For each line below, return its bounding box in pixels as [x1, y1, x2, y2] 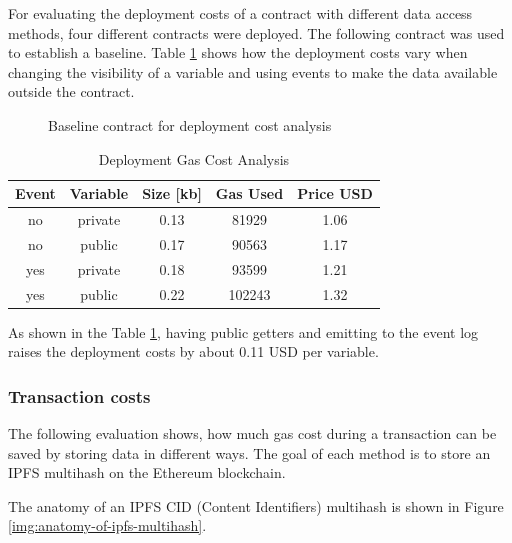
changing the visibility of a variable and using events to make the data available [8, 61, 498, 82]
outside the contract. [8, 81, 135, 102]
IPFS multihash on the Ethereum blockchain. [8, 462, 286, 483]
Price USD [297, 183, 373, 204]
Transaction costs [8, 383, 151, 408]
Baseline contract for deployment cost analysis [48, 114, 332, 135]
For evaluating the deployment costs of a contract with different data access [8, 3, 473, 23]
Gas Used [215, 183, 284, 204]
